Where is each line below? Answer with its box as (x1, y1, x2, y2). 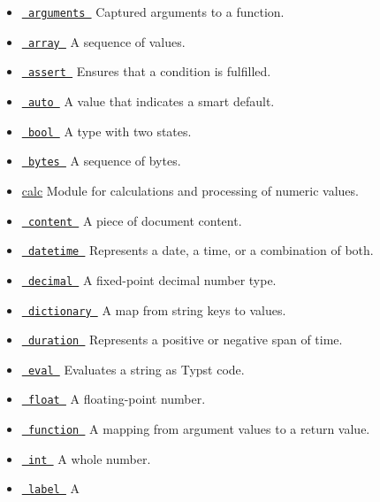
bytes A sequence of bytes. (27, 151, 181, 170)
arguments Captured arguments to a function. (27, 3, 285, 20)
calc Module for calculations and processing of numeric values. (21, 181, 359, 199)
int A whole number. (27, 449, 151, 467)
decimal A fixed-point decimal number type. (27, 270, 277, 289)
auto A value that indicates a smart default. (27, 91, 275, 110)
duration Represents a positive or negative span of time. (27, 330, 343, 349)
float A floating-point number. (27, 390, 206, 408)
